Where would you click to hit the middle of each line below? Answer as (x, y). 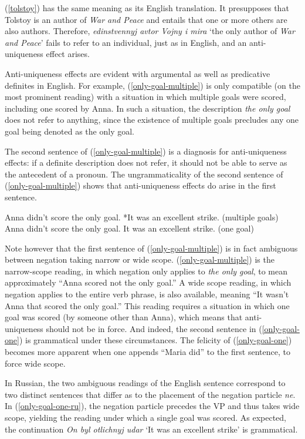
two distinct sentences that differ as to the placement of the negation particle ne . (150, 394)
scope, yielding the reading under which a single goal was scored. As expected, (145, 417)
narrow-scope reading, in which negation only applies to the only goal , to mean (146, 271)
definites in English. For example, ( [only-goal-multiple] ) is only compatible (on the (152, 85)
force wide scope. (35, 363)
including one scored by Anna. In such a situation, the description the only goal (148, 108)
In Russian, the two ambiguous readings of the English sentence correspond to (145, 383)
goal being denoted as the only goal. (70, 131)
